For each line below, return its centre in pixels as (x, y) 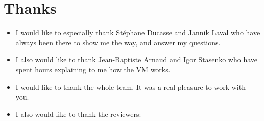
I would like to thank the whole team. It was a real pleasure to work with (130, 87)
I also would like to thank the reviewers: (78, 114)
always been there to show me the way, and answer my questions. (118, 42)
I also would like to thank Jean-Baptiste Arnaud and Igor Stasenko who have (136, 59)
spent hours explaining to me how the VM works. (93, 69)
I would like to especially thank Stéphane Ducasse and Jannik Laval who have (138, 32)
